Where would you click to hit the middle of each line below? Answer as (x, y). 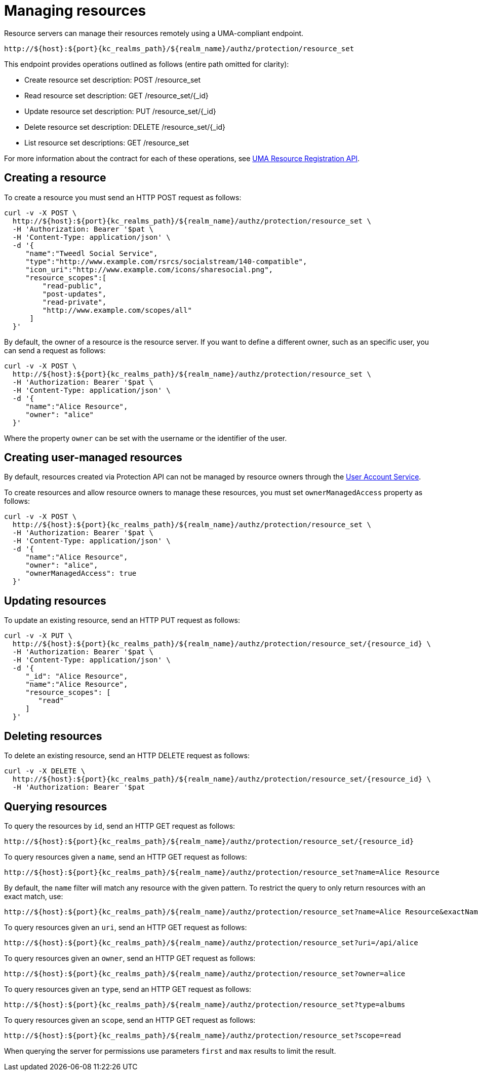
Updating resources (55, 601)
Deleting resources (53, 736)
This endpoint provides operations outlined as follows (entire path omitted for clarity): (147, 64)
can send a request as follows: (55, 350)
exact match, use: (34, 896)
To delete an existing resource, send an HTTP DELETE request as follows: (127, 756)
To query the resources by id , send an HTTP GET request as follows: (120, 826)
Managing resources (75, 11)
